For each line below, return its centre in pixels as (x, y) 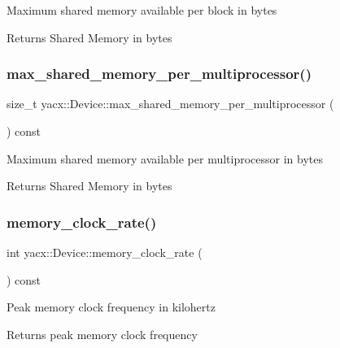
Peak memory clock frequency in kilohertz (111, 307)
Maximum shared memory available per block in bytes (142, 10)
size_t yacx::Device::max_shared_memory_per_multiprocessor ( (170, 104)
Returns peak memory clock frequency (102, 334)
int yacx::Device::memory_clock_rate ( (105, 252)
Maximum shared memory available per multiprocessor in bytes (165, 158)
